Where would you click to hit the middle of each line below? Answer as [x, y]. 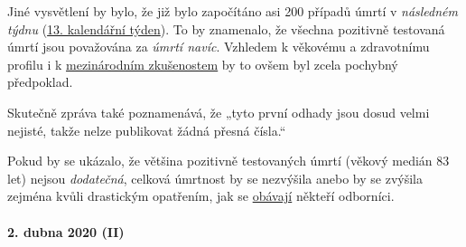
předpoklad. [40, 82]
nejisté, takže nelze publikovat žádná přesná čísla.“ [147, 130]
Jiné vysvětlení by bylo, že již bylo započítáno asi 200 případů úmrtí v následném [233, 11]
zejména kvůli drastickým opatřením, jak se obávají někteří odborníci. [201, 196]
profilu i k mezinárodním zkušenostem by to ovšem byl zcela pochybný [203, 64]
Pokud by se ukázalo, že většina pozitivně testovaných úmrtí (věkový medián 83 [228, 161]
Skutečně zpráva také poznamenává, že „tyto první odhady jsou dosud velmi [219, 112]
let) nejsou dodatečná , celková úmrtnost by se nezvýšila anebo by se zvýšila [215, 178]
